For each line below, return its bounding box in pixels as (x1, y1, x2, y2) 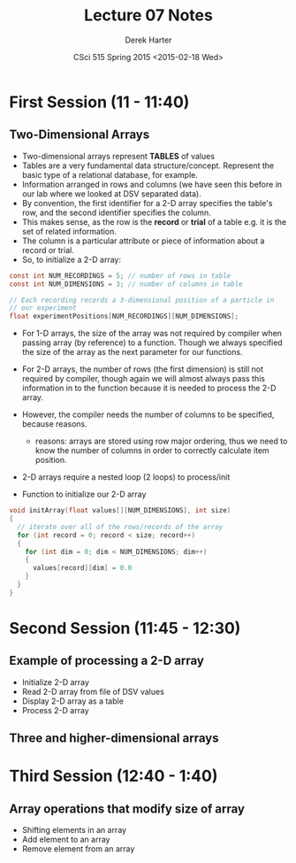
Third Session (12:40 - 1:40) (9, 767, 218, 786)
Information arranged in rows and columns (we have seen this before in (21, 179, 283, 189)
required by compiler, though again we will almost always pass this (21, 374, 266, 384)
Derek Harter (125, 35, 172, 45)
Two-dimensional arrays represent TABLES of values (21, 150, 215, 161)
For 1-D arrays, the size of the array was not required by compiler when (21, 328, 283, 339)
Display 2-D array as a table (21, 696, 124, 706)
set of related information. (21, 226, 118, 236)
